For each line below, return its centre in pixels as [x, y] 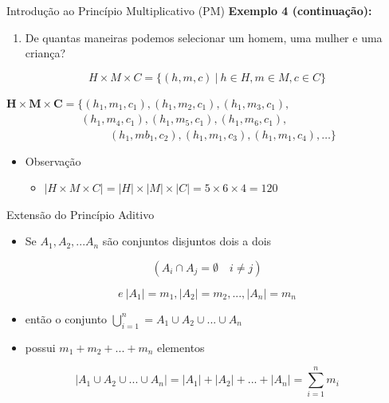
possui [40, 347]
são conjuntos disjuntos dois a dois [187, 241]
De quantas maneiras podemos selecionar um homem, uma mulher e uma [204, 37]
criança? [45, 53]
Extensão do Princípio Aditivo [81, 214]
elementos [181, 347]
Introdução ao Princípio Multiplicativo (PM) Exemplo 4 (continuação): [189, 10]
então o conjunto [66, 318]
